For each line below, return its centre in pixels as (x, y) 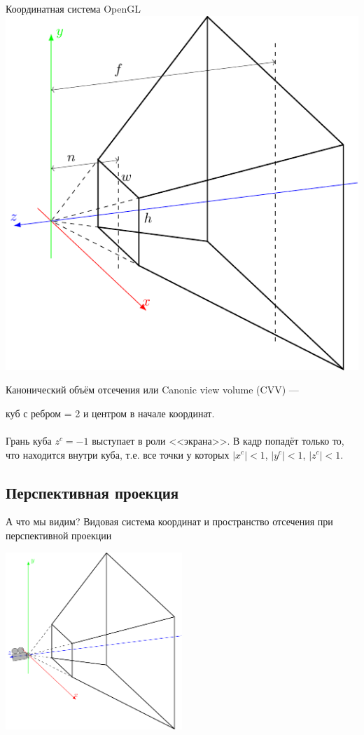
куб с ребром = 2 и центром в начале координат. (110, 413)
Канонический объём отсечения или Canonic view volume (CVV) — (152, 390)
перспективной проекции (59, 535)
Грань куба (29, 440)
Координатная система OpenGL (73, 8)
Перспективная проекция (92, 492)
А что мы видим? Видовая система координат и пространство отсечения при (169, 521)
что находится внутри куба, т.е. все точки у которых (118, 454)
